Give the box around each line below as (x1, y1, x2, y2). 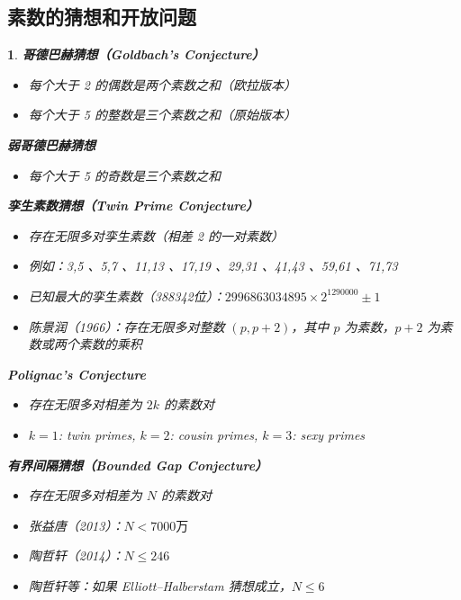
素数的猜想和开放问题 (7, 3, 196, 31)
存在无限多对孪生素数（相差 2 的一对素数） (28, 226, 284, 245)
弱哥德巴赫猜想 (7, 135, 95, 154)
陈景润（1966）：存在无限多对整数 (28, 317, 225, 336)
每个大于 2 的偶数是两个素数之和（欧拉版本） (28, 75, 296, 94)
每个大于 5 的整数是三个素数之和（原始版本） (28, 105, 296, 124)
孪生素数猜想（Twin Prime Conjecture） (7, 196, 259, 215)
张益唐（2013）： (28, 515, 124, 534)
